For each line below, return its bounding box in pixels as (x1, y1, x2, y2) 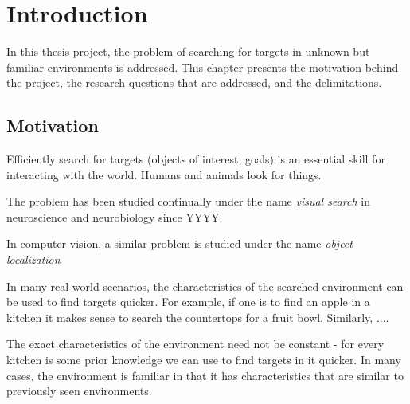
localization (6, 251, 61, 268)
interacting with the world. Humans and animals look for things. (6, 166, 322, 182)
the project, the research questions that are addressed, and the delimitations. (6, 74, 382, 91)
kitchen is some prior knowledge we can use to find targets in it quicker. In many (6, 351, 401, 368)
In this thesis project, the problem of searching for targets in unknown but (6, 43, 370, 60)
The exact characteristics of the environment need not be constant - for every (6, 335, 385, 352)
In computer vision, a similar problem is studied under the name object (6, 235, 353, 252)
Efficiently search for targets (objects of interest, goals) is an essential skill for (6, 151, 385, 167)
